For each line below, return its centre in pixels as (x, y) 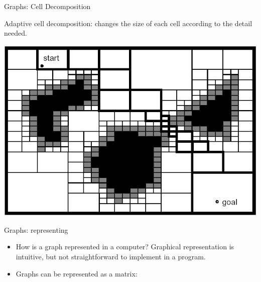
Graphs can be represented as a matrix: (77, 273)
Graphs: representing (36, 229)
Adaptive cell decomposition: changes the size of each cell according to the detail (128, 23)
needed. (16, 33)
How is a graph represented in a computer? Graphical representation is (125, 247)
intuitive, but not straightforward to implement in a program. (111, 256)
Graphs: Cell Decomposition (47, 6)
